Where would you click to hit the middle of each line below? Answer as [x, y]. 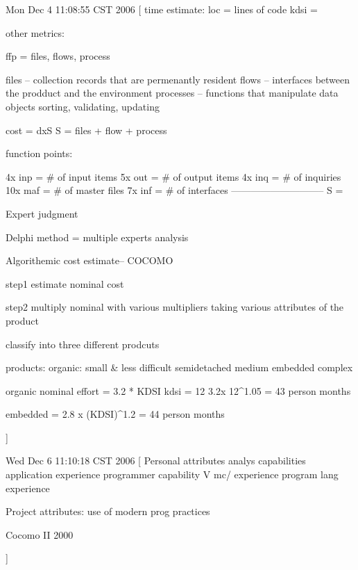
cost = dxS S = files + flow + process [86, 130]
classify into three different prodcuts [83, 344]
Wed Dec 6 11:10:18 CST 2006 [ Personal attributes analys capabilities [156, 461]
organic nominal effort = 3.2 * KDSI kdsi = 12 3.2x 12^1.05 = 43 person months [178, 390]
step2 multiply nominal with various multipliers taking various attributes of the [175, 307]
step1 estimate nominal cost [65, 283]
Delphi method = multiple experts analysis [97, 237]
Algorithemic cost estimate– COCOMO [89, 260]
